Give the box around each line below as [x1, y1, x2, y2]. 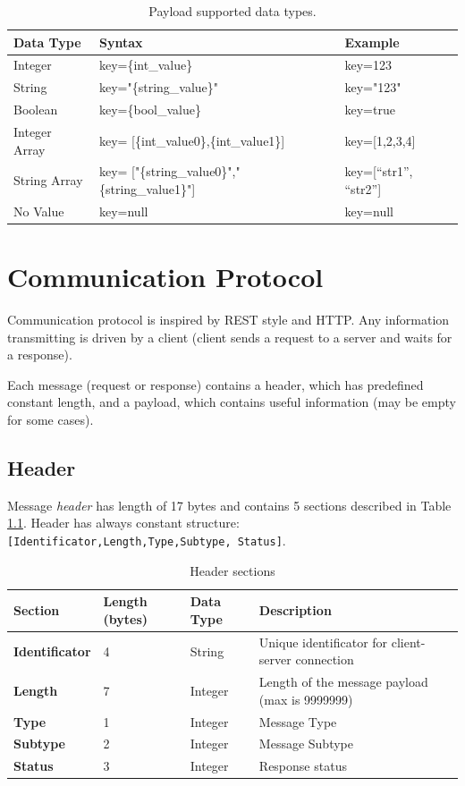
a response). [7, 345, 72, 364]
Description [258, 601, 332, 620]
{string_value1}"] [98, 180, 196, 198]
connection [295, 650, 354, 669]
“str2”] [344, 180, 382, 198]
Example [344, 32, 400, 51]
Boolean [13, 100, 58, 119]
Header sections [190, 561, 275, 579]
